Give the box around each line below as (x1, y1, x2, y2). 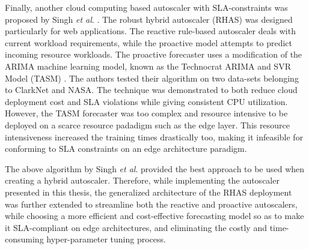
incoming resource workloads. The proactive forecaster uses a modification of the (5, 48, 302, 61)
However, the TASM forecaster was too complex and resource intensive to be (5, 107, 288, 119)
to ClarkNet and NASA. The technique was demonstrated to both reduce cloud (5, 83, 298, 96)
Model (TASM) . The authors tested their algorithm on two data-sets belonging (5, 71, 299, 84)
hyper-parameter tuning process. (46, 233, 166, 245)
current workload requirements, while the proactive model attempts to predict (5, 36, 292, 49)
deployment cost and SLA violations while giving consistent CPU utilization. (5, 95, 288, 107)
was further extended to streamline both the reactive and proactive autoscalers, (5, 197, 298, 210)
